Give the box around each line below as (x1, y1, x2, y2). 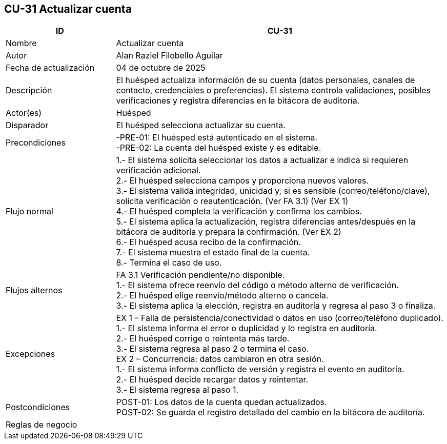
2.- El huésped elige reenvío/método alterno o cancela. (116, 290, 329, 301)
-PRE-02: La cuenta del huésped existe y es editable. (116, 143, 321, 153)
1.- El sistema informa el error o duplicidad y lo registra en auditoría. (116, 323, 377, 334)
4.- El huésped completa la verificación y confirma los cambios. (116, 206, 362, 217)
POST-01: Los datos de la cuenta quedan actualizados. (116, 397, 327, 408)
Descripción (6, 85, 52, 96)
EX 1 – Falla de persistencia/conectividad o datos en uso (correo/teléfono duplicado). (116, 313, 444, 324)
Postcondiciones (6, 402, 70, 413)
